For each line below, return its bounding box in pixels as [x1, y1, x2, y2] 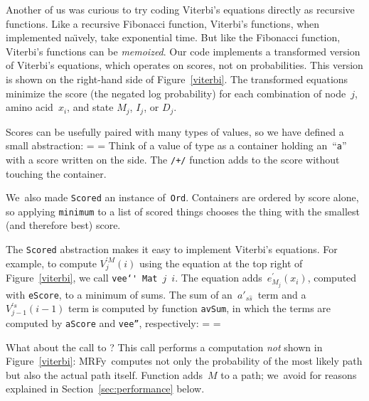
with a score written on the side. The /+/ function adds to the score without [6, 151, 340, 166]
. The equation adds [175, 270, 262, 285]
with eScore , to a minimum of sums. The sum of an [6, 287, 232, 301]
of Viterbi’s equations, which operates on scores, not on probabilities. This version [6, 58, 363, 73]
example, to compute [6, 255, 97, 270]
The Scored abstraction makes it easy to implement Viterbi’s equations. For [6, 242, 338, 257]
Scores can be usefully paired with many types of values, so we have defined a [6, 124, 344, 139]
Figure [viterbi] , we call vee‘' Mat [6, 270, 158, 285]
